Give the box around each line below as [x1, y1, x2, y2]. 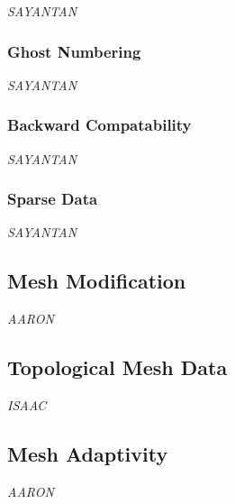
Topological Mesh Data [7, 353, 228, 381]
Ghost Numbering [7, 40, 141, 62]
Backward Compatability [7, 114, 192, 136]
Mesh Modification [7, 267, 186, 295]
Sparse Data [7, 188, 98, 210]
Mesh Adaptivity [7, 440, 168, 468]
